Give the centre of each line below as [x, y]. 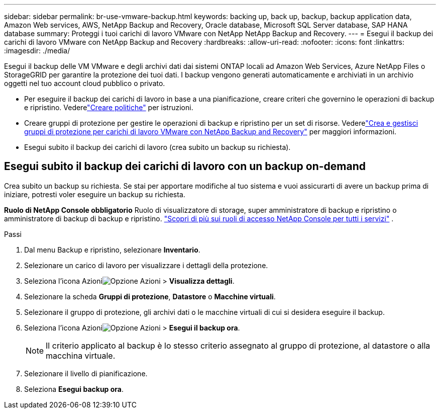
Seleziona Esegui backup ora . [74, 389]
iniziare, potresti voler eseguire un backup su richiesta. [95, 194]
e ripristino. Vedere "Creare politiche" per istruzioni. [109, 107]
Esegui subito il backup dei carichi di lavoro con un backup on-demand [185, 167]
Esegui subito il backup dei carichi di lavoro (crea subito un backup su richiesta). [157, 147]
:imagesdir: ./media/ [37, 51]
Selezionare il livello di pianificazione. [86, 373]
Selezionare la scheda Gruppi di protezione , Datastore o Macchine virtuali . [150, 296]
